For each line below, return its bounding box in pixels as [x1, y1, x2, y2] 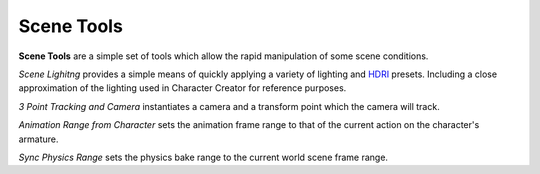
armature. [18, 133, 59, 145]
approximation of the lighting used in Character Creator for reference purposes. [18, 82, 347, 94]
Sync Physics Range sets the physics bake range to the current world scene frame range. [18, 151, 389, 163]
